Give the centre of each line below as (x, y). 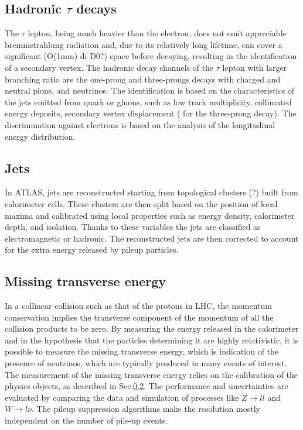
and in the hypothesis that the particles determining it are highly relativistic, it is (152, 340)
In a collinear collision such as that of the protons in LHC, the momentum (138, 306)
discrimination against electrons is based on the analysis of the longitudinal (140, 124)
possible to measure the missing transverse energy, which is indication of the (142, 351)
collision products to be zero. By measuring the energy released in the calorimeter (152, 328)
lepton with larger (255, 67)
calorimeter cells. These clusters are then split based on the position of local (141, 203)
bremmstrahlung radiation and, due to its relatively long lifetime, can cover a (144, 44)
